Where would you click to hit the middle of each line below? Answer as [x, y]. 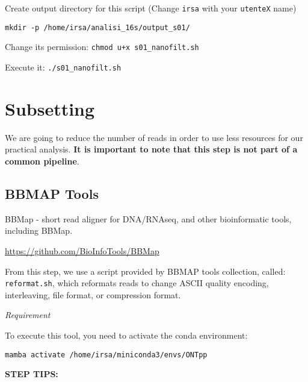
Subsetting [50, 108]
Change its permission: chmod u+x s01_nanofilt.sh [102, 47]
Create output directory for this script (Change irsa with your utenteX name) [151, 8]
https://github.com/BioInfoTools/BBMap [82, 250]
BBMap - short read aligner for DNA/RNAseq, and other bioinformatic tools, [148, 218]
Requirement [28, 315]
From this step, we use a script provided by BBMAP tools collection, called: [145, 271]
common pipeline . [42, 161]
